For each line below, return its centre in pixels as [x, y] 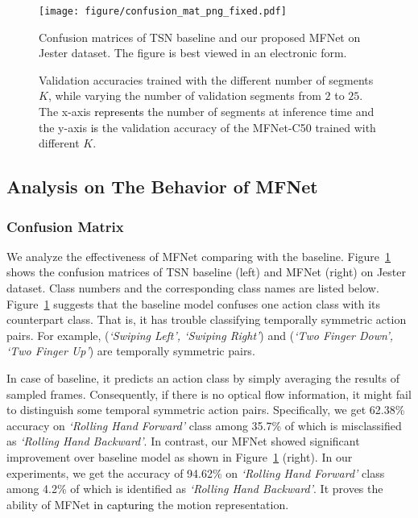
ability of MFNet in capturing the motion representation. [148, 504]
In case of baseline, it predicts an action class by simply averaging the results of [203, 377]
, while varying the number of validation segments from [184, 95]
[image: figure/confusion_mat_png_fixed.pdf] [163, 11]
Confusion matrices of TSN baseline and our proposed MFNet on [200, 37]
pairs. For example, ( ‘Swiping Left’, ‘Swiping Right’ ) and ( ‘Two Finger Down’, [200, 335]
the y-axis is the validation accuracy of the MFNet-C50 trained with [207, 127]
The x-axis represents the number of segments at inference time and [207, 112]
